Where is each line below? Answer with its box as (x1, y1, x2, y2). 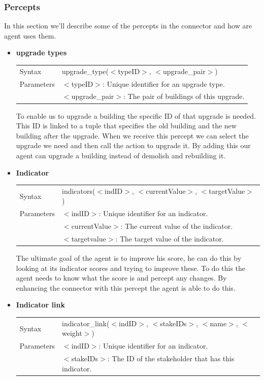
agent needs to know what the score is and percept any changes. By (16, 272, 227, 283)
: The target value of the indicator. (115, 233, 224, 244)
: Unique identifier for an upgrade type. (102, 78, 225, 89)
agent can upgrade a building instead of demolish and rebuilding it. (16, 150, 226, 160)
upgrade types (16, 47, 67, 58)
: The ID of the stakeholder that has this (107, 353, 235, 364)
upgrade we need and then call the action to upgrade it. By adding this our (16, 140, 251, 151)
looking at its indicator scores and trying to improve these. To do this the (16, 262, 246, 273)
